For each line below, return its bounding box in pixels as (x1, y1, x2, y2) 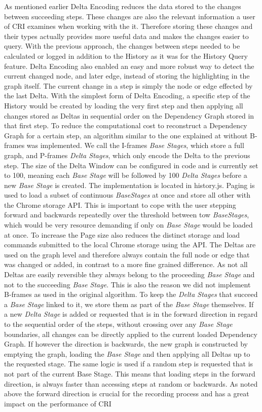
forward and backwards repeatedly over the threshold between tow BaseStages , (4, 209, 249, 220)
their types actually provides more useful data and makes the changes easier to (4, 30, 249, 41)
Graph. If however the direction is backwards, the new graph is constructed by (4, 339, 248, 349)
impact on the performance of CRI (4, 398, 111, 408)
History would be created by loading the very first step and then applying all (4, 100, 243, 110)
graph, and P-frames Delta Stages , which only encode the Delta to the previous (4, 149, 250, 160)
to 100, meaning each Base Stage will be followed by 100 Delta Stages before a (4, 170, 247, 180)
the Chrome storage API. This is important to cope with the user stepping (4, 199, 236, 210)
